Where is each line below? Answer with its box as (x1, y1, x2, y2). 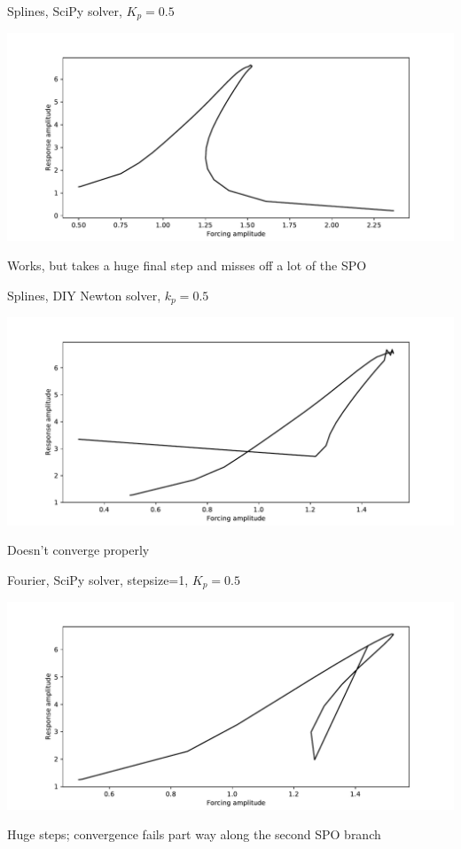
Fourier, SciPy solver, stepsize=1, (7, 570, 189, 588)
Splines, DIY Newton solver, (7, 285, 161, 304)
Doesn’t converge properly (7, 541, 150, 559)
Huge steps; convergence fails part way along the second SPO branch (7, 825, 381, 844)
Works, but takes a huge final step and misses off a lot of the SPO (7, 256, 367, 275)
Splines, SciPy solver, (7, 2, 122, 19)
